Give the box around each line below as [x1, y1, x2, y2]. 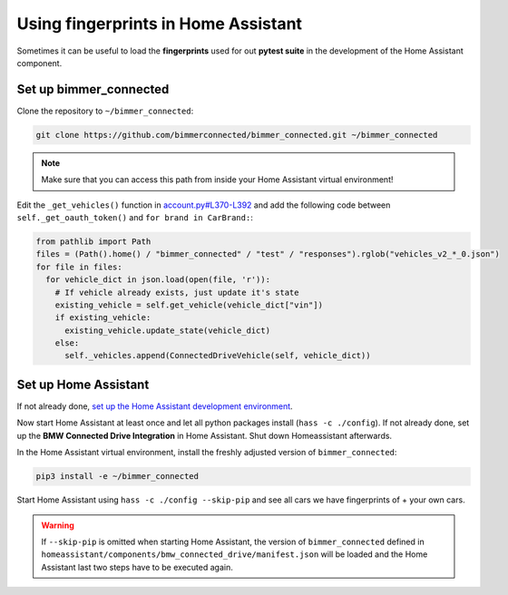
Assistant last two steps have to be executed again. [41, 561, 233, 572]
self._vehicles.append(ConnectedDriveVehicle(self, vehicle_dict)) [64, 350, 371, 361]
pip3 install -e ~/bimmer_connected [35, 472, 200, 482]
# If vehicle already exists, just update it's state [54, 287, 299, 297]
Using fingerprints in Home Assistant [16, 14, 303, 34]
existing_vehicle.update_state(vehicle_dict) [64, 325, 271, 336]
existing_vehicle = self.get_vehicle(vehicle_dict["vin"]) [54, 299, 324, 310]
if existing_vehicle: [54, 313, 151, 323]
